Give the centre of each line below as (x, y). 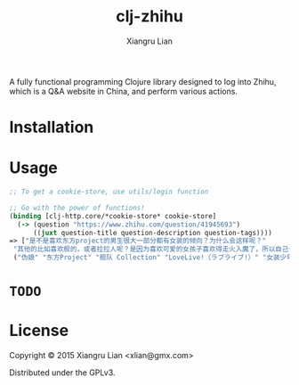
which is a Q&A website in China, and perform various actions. (124, 91)
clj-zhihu (149, 16)
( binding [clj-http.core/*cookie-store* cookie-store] (113, 216)
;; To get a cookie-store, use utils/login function (109, 192)
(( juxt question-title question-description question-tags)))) (153, 233)
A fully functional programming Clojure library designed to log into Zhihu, (143, 81)
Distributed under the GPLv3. (62, 373)
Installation (52, 127)
